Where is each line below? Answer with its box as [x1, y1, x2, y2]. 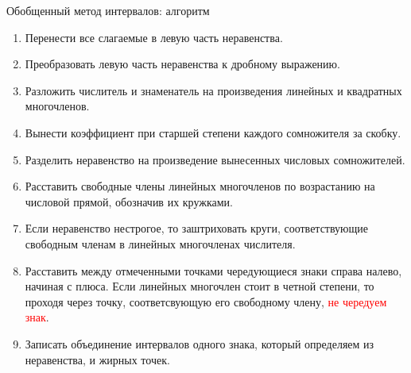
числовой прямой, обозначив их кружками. [25, 193, 233, 210]
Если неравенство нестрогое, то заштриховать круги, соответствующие [25, 220, 369, 236]
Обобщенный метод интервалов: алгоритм [6, 2, 210, 18]
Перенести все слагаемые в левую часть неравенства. [25, 29, 283, 45]
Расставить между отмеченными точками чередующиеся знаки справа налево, [25, 262, 402, 279]
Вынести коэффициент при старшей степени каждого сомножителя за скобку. [25, 124, 401, 140]
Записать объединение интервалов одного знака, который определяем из [25, 335, 374, 352]
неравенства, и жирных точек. [25, 351, 170, 367]
